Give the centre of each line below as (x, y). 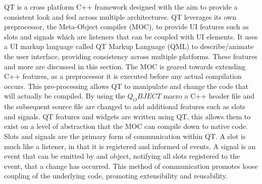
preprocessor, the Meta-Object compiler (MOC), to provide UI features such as (126, 27)
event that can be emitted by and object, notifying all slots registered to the (122, 156)
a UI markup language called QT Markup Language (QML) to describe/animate (129, 46)
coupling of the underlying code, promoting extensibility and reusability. (116, 176)
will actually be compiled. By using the (65, 96)
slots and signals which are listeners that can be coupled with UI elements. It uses (131, 36)
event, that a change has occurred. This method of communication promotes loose (131, 166)
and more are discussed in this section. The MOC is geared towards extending (125, 66)
